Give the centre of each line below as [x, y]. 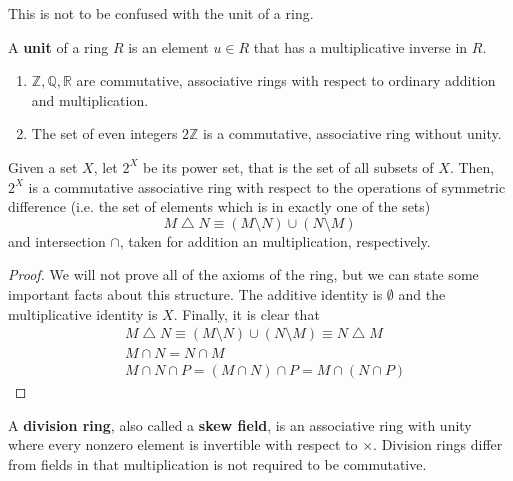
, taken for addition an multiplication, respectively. [275, 240]
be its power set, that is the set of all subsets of [288, 166]
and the [422, 293]
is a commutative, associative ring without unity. [352, 133]
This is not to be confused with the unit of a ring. [161, 13]
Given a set [43, 166]
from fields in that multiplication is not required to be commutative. [217, 464]
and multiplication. [90, 99]
